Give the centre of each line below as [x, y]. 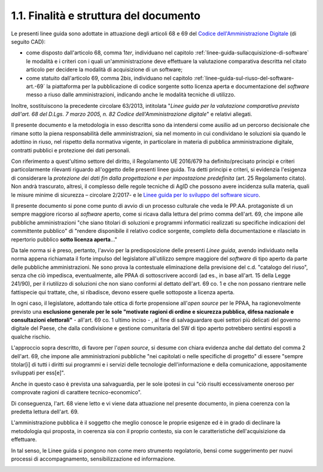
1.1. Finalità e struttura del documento [106, 16]
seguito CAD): [28, 41]
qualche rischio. [31, 337]
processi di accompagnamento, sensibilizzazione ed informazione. [93, 459]
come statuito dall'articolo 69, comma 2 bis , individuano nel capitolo [109, 78]
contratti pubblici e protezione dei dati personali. [71, 150]
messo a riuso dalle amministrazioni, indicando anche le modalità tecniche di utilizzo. [131, 95]
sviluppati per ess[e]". [38, 373]
